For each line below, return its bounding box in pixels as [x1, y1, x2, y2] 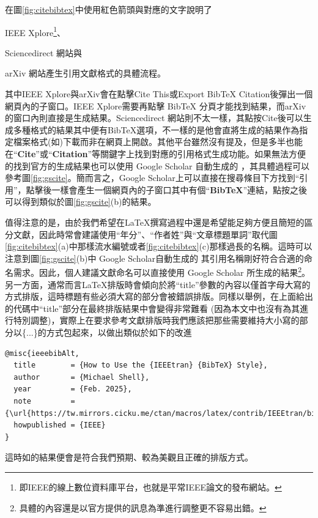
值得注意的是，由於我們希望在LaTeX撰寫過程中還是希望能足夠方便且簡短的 [5, 215, 305, 228]
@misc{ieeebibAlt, [5, 349, 79, 358]
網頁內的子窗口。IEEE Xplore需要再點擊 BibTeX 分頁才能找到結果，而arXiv [5, 99, 306, 112]
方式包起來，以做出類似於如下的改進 [46, 325, 192, 338]
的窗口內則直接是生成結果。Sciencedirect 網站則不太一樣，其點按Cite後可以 [5, 111, 303, 124]
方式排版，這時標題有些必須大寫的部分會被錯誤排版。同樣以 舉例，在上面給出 [5, 290, 313, 303]
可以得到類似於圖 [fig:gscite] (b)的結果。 [5, 195, 157, 208]
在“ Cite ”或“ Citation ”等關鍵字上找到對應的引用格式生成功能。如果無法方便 [5, 147, 306, 160]
